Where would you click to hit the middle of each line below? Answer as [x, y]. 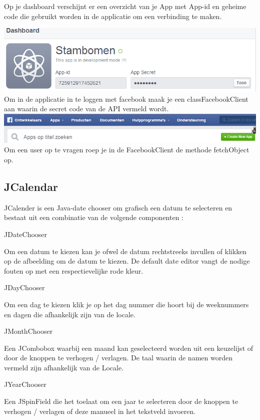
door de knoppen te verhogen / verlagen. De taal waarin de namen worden [118, 358]
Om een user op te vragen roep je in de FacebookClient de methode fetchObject [127, 150]
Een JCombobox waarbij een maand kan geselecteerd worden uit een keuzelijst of [129, 348]
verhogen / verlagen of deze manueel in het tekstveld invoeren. [100, 411]
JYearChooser [25, 384]
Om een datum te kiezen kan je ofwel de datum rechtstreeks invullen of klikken [125, 251]
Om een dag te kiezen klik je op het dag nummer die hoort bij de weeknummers [126, 304]
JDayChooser [24, 287]
